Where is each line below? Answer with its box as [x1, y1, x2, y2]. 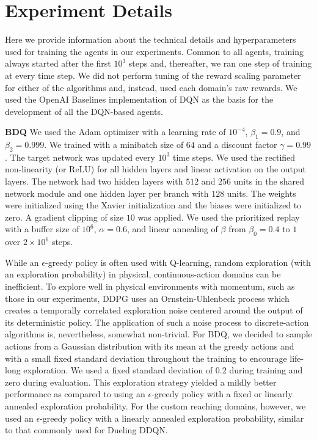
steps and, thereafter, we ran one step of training [128, 57, 312, 70]
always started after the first [5, 57, 111, 70]
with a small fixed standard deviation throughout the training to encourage [5, 351, 287, 364]
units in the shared [233, 175, 305, 188]
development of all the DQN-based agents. [5, 105, 163, 117]
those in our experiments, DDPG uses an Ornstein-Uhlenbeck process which [5, 291, 290, 304]
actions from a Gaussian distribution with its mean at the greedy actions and [5, 339, 294, 352]
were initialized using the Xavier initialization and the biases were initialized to [5, 199, 302, 211]
